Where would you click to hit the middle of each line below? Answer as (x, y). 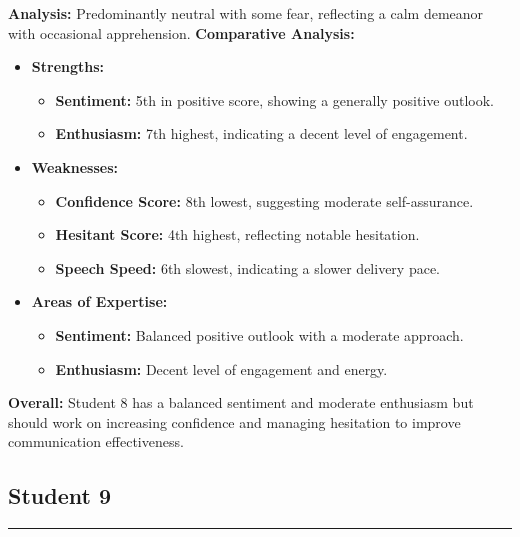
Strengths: (68, 66)
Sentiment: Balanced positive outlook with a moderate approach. (259, 334)
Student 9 (59, 495)
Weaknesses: (75, 166)
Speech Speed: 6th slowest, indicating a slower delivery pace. (247, 267)
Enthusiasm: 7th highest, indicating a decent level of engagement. (261, 133)
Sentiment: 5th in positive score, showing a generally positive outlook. (274, 99)
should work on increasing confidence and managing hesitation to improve (234, 421)
